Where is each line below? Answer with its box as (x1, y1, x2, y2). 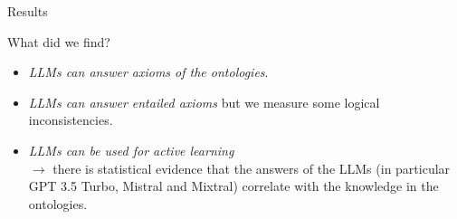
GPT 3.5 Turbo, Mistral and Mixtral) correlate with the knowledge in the (28, 176, 439, 195)
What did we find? (7, 32, 110, 51)
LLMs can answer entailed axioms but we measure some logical (28, 92, 380, 111)
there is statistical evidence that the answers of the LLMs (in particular (52, 158, 451, 177)
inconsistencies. (28, 110, 113, 129)
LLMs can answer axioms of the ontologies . (28, 62, 269, 81)
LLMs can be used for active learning (28, 140, 234, 159)
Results (7, 2, 48, 20)
